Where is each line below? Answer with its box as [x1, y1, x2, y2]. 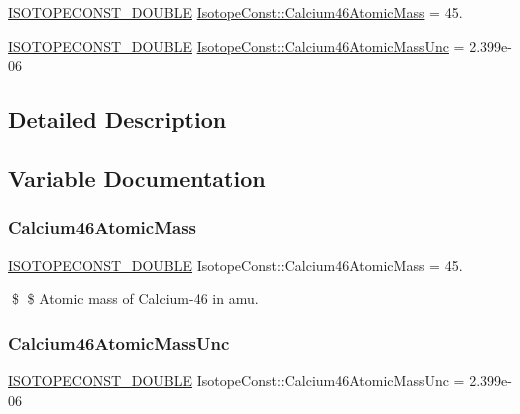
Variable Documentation [8, 162, 266, 193]
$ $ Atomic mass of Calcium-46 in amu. [11, 288, 259, 309]
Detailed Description [8, 104, 227, 135]
